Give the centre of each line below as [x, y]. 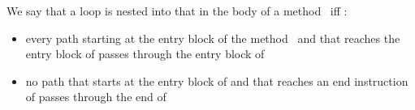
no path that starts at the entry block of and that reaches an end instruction [217, 80]
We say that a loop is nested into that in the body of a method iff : [177, 11]
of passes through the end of [96, 97]
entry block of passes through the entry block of [145, 54]
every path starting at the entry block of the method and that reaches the [213, 38]
